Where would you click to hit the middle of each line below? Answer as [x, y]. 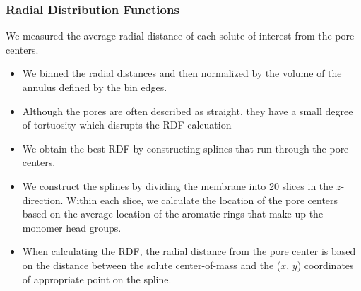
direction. [43, 200]
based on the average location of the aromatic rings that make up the [173, 214]
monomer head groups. [72, 227]
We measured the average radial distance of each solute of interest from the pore [180, 36]
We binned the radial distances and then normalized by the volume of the [182, 73]
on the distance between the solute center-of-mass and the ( [152, 265]
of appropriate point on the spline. [97, 279]
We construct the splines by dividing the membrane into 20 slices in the [178, 185]
